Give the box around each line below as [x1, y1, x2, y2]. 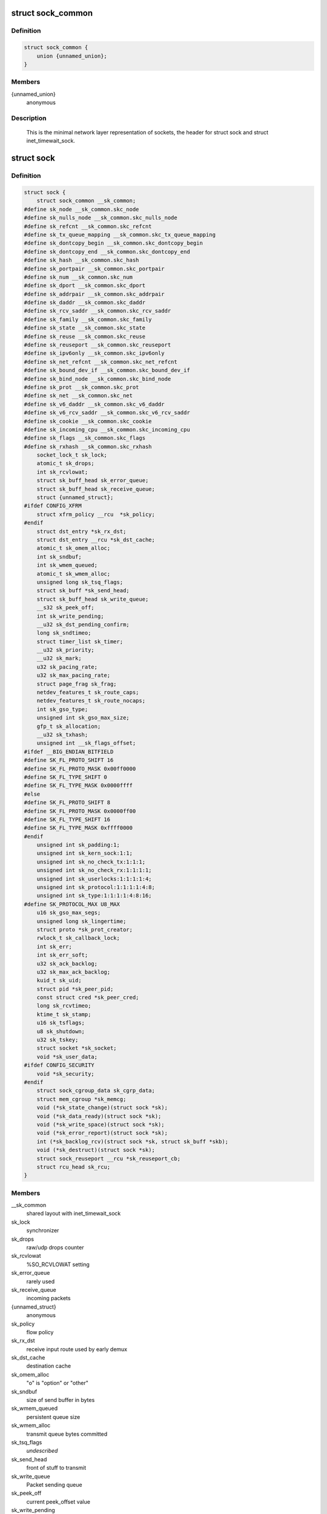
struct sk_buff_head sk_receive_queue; [36, 485, 156, 492]
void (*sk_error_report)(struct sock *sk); [36, 1129, 168, 1137]
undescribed [26, 1447, 58, 1455]
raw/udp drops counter [26, 1243, 84, 1251]
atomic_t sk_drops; [36, 460, 95, 467]
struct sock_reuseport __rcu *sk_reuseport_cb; [36, 1155, 181, 1162]
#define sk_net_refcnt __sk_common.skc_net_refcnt [24, 358, 178, 365]
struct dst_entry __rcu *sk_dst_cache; [36, 537, 156, 543]
